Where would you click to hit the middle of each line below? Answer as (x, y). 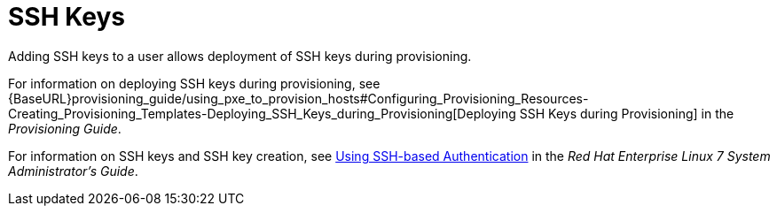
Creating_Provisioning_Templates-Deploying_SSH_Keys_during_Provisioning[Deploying (262, 113)
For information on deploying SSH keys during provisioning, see (194, 83)
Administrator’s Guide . (73, 171)
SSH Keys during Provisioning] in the (627, 113)
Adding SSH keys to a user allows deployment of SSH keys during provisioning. (240, 56)
